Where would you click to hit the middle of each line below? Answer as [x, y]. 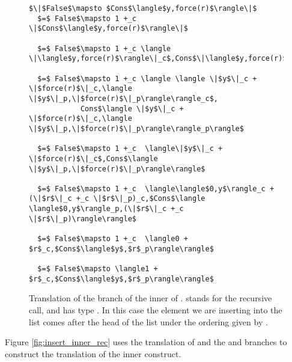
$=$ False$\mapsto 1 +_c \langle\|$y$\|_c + [130, 149]
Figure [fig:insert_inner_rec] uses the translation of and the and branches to [146, 342]
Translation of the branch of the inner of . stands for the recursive [151, 298]
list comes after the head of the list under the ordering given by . [148, 321]
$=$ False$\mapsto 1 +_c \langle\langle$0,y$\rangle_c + [156, 189]
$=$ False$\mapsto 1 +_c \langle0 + [113, 239]
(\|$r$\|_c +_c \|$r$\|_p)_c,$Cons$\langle [117, 199]
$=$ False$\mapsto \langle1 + [98, 269]
